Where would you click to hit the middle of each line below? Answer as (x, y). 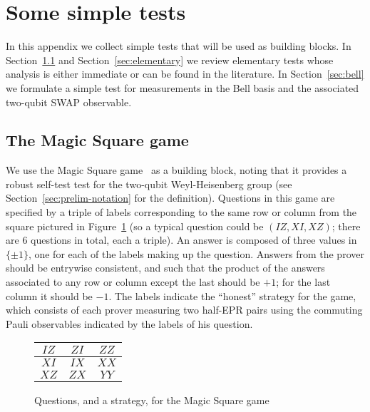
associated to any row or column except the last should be (133, 282)
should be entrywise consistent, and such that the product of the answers (165, 268)
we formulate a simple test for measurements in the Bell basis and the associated (183, 87)
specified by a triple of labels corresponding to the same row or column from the (181, 212)
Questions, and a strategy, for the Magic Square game (152, 400)
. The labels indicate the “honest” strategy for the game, (232, 295)
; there (346, 226)
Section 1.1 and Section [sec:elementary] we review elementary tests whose (170, 60)
